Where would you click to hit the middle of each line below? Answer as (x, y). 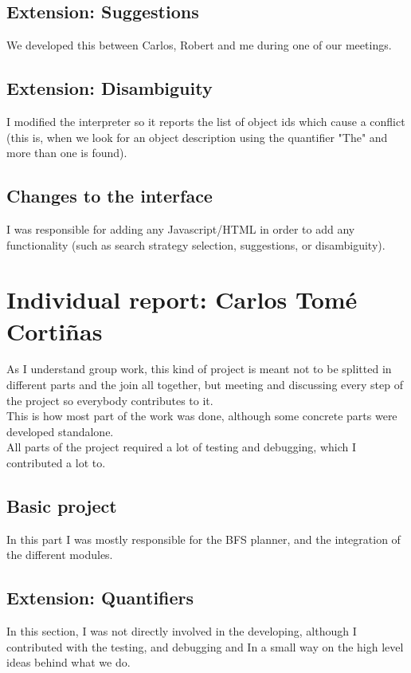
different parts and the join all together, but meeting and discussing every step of (205, 385)
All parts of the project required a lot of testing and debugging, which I (182, 447)
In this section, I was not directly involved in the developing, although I (182, 631)
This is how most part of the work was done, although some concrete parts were (202, 416)
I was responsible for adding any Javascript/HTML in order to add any (181, 228)
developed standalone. (60, 431)
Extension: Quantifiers (100, 598)
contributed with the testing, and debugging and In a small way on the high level (205, 646)
